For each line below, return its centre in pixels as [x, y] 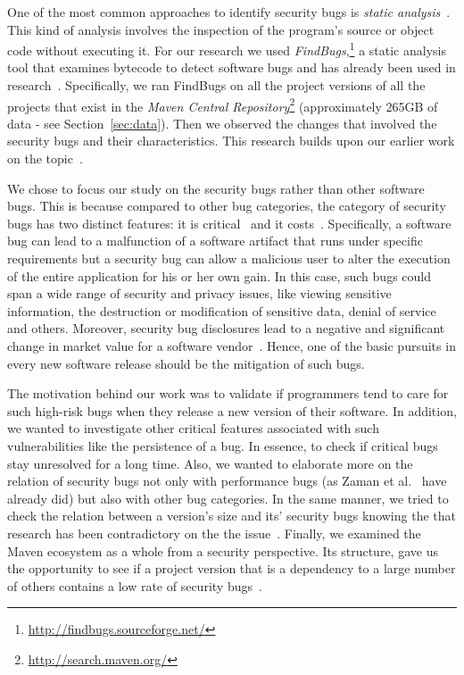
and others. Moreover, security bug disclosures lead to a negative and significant [226, 328]
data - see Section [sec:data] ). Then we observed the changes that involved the [222, 123]
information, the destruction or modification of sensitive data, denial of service [222, 310]
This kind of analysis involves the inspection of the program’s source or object [221, 29]
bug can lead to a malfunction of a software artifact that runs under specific [215, 241]
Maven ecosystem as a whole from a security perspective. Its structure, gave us [223, 550]
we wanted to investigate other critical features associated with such [193, 428]
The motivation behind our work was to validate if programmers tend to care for [228, 393]
